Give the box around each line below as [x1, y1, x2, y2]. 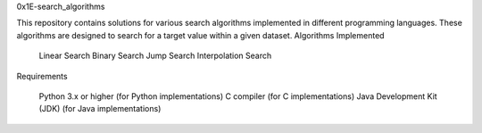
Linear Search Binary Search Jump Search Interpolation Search [38, 50, 272, 62]
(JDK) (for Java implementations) [38, 104, 162, 114]
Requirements [16, 71, 68, 81]
